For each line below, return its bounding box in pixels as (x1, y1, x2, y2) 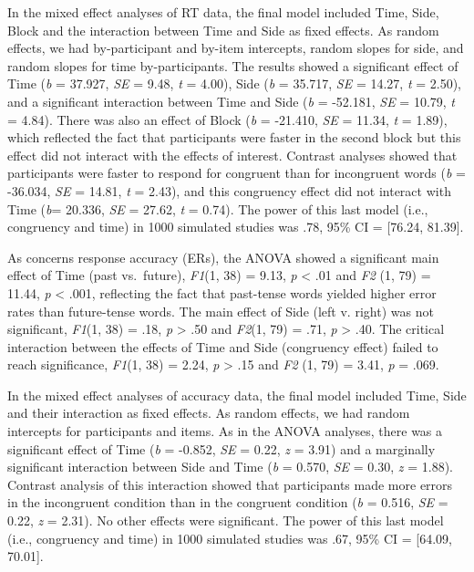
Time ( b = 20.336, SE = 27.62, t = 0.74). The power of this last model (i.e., (7, 199, 428, 218)
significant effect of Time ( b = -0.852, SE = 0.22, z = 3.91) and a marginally (7, 439, 436, 458)
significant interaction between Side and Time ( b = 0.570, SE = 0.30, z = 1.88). (7, 457, 453, 476)
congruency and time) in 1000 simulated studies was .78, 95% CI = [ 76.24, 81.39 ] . (7, 217, 464, 236)
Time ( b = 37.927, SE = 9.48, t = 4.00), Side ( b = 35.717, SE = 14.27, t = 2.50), (7, 74, 462, 93)
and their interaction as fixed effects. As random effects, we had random (7, 403, 410, 422)
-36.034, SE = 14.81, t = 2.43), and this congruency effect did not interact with (7, 181, 451, 200)
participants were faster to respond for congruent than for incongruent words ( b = (7, 163, 466, 182)
